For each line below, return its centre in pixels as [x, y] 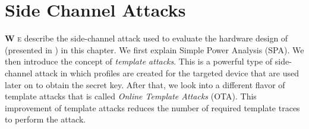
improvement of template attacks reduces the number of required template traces [152, 107]
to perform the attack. [45, 119]
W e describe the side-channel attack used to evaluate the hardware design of [146, 38]
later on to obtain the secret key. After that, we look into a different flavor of [145, 84]
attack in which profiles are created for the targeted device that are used [167, 72]
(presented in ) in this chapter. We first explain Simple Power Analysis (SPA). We [154, 49]
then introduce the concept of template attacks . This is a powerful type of [139, 61]
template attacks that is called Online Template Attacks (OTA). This [131, 96]
